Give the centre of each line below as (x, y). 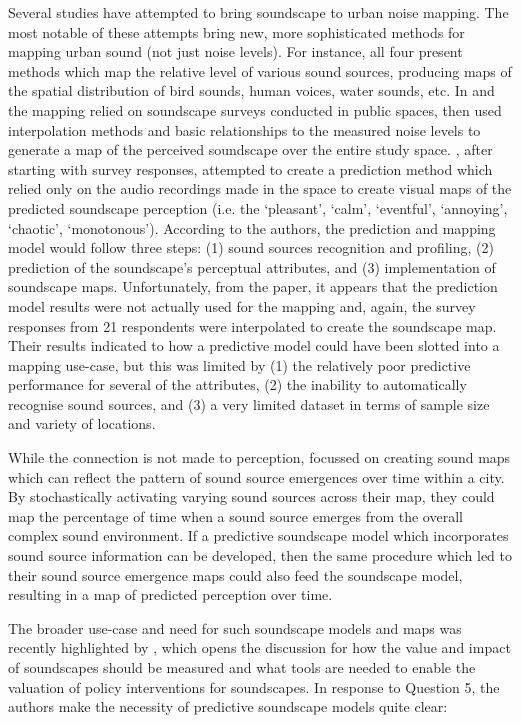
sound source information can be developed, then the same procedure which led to (260, 555)
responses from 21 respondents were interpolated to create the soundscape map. (252, 325)
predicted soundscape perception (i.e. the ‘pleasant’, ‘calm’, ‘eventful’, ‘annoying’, (258, 207)
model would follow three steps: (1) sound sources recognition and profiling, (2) (251, 247)
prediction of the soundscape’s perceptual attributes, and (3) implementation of (252, 266)
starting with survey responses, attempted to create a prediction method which (250, 168)
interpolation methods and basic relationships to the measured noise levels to (244, 129)
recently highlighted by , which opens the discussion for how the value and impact (259, 647)
